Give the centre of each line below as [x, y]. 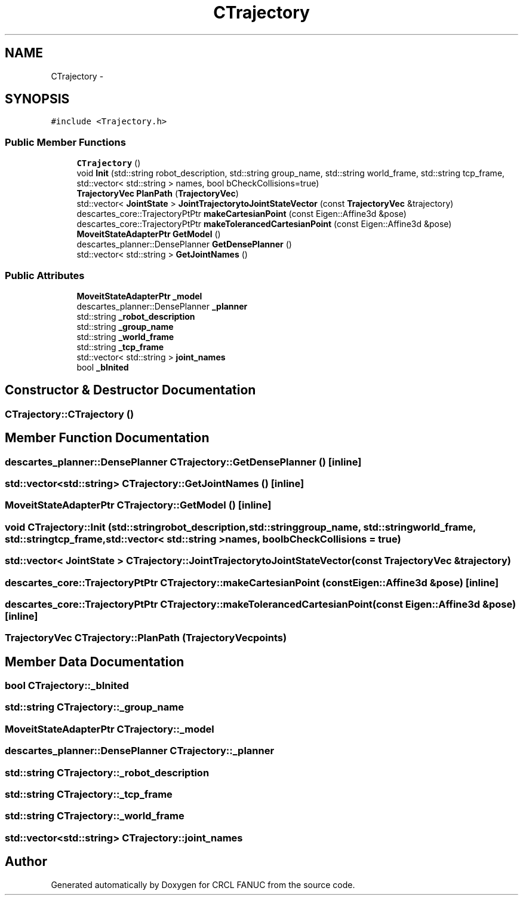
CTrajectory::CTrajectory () [70, 414]
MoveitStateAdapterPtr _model [139, 296]
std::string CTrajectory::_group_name [94, 707]
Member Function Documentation [107, 438]
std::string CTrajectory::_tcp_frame [89, 794]
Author [26, 862]
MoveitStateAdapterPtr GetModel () [149, 234]
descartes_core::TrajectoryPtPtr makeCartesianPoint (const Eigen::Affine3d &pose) [241, 214]
